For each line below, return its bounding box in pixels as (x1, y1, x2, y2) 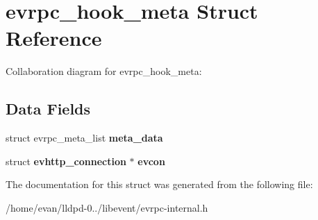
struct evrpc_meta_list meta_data (6, 130, 163, 145)
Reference (6, 24, 102, 52)
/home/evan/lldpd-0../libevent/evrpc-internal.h (6, 200, 208, 214)
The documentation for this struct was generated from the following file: (6, 177, 313, 192)
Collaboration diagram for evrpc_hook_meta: (6, 64, 202, 78)
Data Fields (6, 98, 91, 119)
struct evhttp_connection (6, 153, 126, 168)
